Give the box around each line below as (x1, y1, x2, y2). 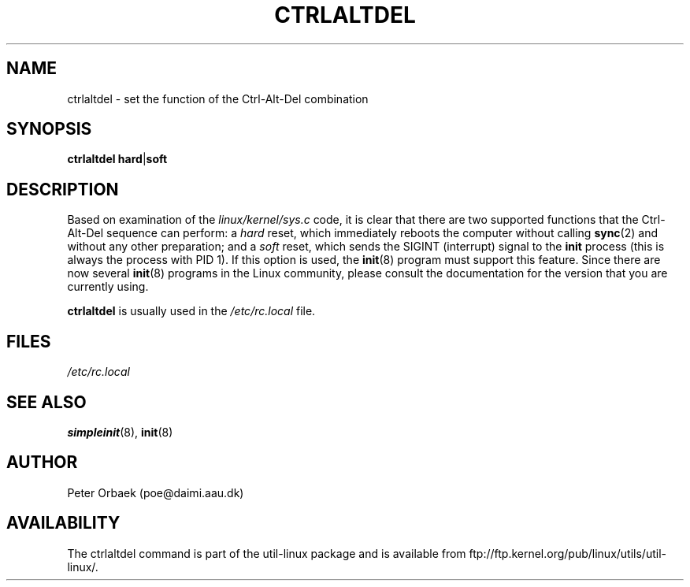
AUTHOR (6, 452, 78, 473)
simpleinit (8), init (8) (67, 425, 173, 439)
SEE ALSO (6, 392, 87, 412)
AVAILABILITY (6, 513, 121, 533)
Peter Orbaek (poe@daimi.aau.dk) (67, 485, 244, 500)
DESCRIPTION (6, 179, 119, 199)
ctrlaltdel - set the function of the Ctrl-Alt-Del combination (67, 91, 369, 106)
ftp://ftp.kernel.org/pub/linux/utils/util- (469, 546, 666, 560)
